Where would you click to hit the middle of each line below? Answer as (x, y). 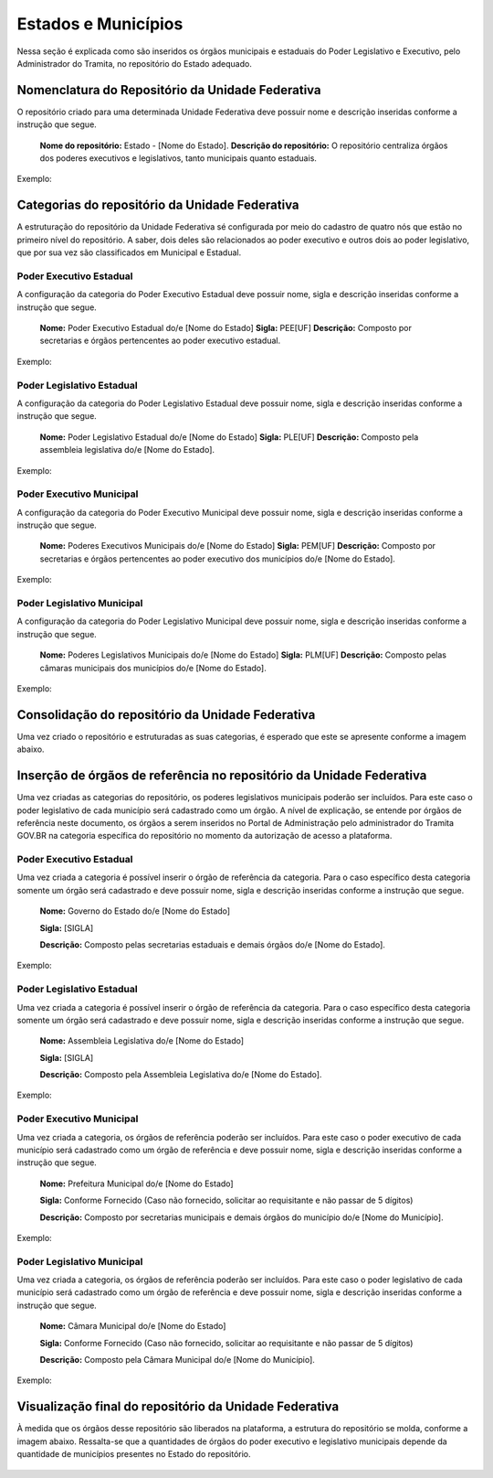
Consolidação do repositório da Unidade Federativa (166, 715)
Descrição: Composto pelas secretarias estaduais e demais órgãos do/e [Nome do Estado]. (212, 944)
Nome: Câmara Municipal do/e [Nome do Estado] (133, 1326)
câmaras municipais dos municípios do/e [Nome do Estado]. (153, 668)
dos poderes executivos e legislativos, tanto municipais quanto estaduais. (178, 158)
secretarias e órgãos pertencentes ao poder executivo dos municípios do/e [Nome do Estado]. (218, 559)
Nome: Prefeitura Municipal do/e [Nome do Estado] (136, 1183)
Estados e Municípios (100, 24)
